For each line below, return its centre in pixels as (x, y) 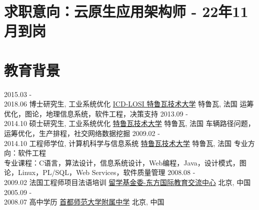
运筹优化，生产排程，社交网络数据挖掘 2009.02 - (82, 133)
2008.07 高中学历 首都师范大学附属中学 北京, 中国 (84, 202)
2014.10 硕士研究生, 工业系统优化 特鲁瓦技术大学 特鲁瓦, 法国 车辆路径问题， (129, 123)
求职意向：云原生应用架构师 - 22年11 (126, 11)
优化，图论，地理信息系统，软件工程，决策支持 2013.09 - (96, 113)
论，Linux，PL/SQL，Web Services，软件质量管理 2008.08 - (100, 172)
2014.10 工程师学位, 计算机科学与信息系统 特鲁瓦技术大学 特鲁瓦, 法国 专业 (126, 143)
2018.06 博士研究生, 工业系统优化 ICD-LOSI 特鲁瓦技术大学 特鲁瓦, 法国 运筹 (129, 104)
